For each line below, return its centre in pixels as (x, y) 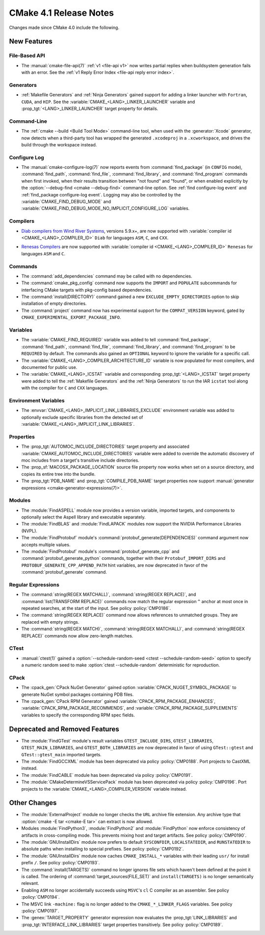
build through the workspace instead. (59, 144)
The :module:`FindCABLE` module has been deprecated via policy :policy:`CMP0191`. (107, 775)
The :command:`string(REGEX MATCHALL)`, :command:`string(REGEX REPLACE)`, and (109, 595)
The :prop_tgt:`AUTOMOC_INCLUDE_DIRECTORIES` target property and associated (106, 446)
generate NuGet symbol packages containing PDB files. (78, 694)
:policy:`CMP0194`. (40, 897)
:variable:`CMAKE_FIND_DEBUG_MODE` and (66, 202)
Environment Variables (37, 400)
